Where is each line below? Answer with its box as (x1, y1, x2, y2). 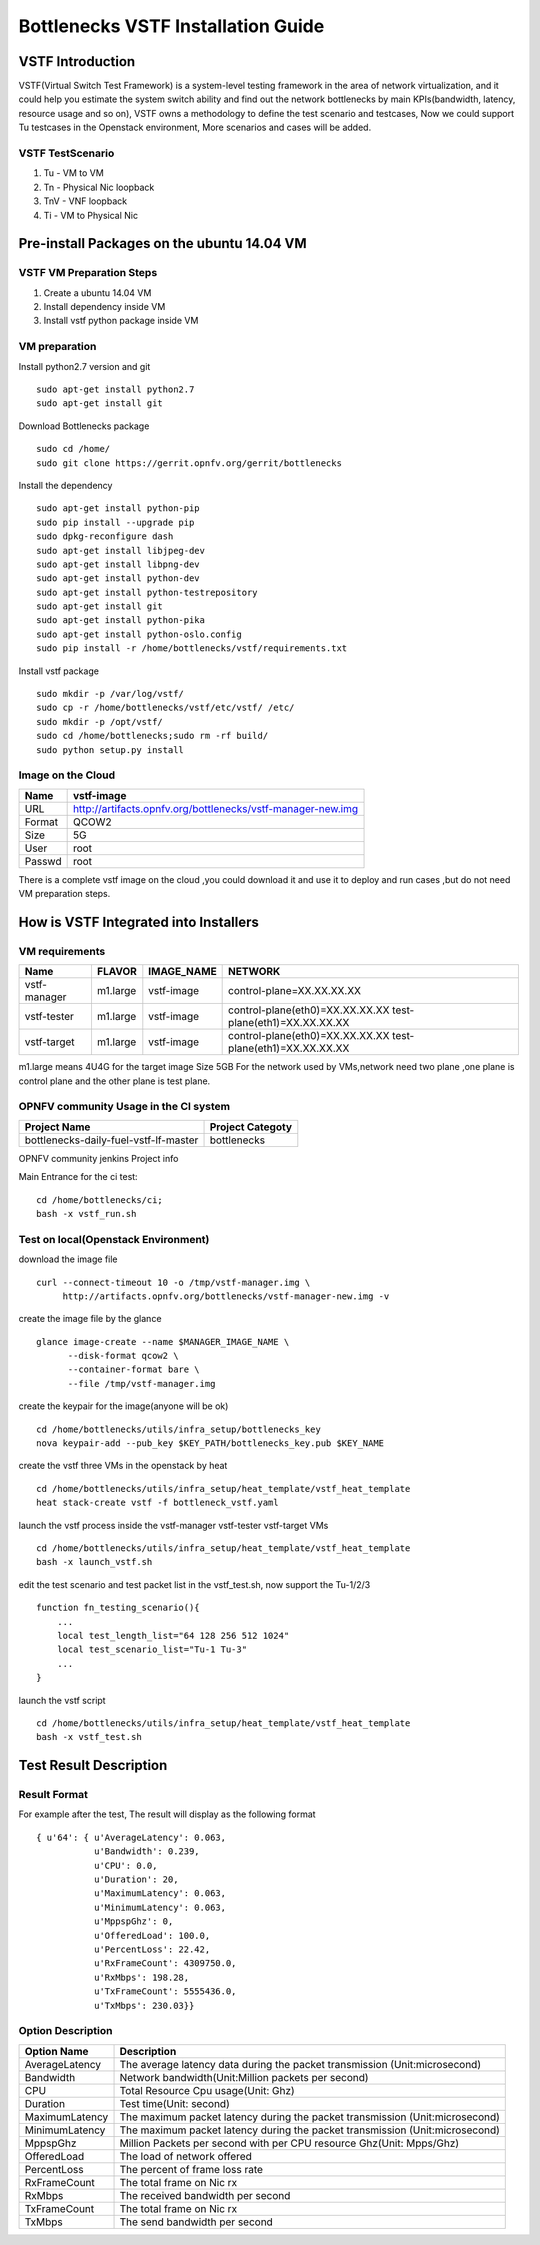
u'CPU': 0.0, (93, 1860, 158, 1871)
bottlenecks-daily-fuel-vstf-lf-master (24, 1133, 199, 1147)
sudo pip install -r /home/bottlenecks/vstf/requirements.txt (36, 643, 348, 654)
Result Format (18, 1788, 89, 1802)
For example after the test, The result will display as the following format (18, 1808, 316, 1820)
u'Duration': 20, (93, 1874, 179, 1885)
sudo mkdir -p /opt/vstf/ (36, 716, 164, 727)
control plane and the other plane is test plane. (18, 1075, 211, 1087)
